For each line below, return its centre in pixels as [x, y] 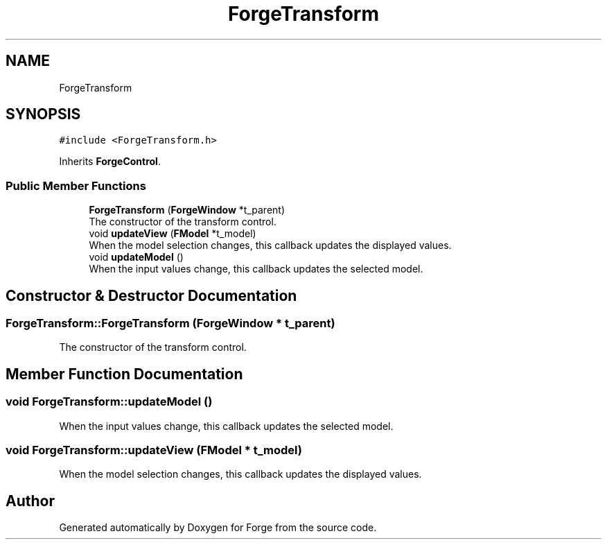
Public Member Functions [76, 185]
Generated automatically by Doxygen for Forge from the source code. [218, 528]
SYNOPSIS [43, 114]
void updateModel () [136, 257]
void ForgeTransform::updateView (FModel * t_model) [154, 450]
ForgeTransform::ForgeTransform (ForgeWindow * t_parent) [170, 323]
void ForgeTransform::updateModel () [109, 402]
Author [30, 501]
